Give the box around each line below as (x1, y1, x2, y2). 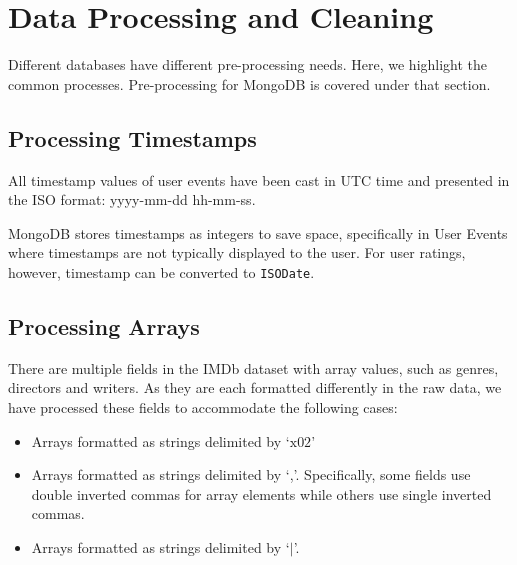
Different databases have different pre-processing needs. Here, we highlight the (8, 54, 488, 75)
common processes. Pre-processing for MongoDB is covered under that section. (8, 73, 491, 94)
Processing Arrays (8, 310, 200, 341)
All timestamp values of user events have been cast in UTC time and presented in (8, 169, 510, 190)
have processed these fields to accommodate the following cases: (8, 396, 398, 417)
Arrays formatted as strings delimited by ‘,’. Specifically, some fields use (31, 464, 471, 485)
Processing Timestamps (8, 122, 257, 153)
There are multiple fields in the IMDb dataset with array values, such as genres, (8, 357, 499, 378)
